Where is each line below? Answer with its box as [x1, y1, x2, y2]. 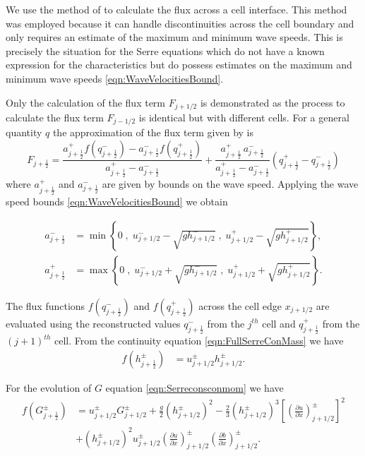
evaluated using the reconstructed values [6, 316, 181, 330]
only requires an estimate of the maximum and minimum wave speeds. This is [6, 30, 343, 44]
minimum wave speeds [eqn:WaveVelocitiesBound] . [6, 71, 224, 85]
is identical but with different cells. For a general [138, 110, 349, 125]
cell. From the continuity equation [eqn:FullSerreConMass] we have [54, 333, 344, 348]
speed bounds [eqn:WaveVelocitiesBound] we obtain [6, 194, 228, 209]
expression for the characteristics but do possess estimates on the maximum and [6, 57, 352, 72]
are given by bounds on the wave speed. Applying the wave [102, 176, 359, 191]
